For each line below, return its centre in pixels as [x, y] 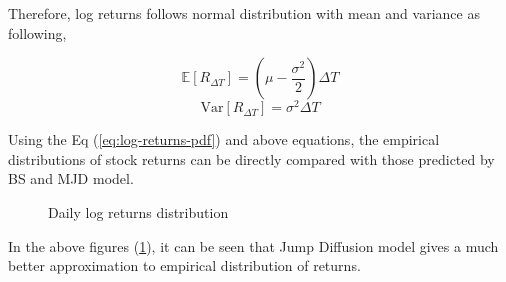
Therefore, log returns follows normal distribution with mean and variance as [244, 13]
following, [37, 32]
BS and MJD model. [71, 178]
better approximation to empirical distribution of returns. [184, 265]
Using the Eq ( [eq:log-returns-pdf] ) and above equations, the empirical [224, 139]
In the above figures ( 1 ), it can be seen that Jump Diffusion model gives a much [253, 245]
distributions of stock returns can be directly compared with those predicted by [251, 158]
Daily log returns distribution [138, 212]
